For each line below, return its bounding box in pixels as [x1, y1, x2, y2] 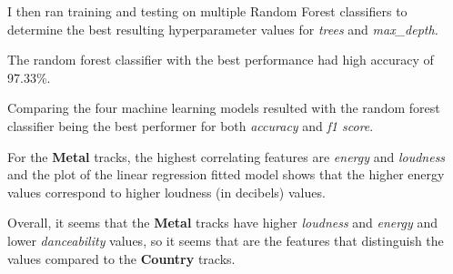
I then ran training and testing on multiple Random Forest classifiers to [7, 2, 408, 20]
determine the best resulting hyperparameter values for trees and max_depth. [7, 19, 438, 38]
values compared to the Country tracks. [7, 249, 236, 268]
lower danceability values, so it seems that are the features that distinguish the [7, 230, 444, 249]
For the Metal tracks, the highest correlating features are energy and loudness [7, 147, 446, 166]
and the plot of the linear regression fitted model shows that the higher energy [7, 165, 445, 184]
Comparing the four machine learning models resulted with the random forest [7, 98, 440, 117]
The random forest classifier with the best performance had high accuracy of [7, 50, 434, 69]
